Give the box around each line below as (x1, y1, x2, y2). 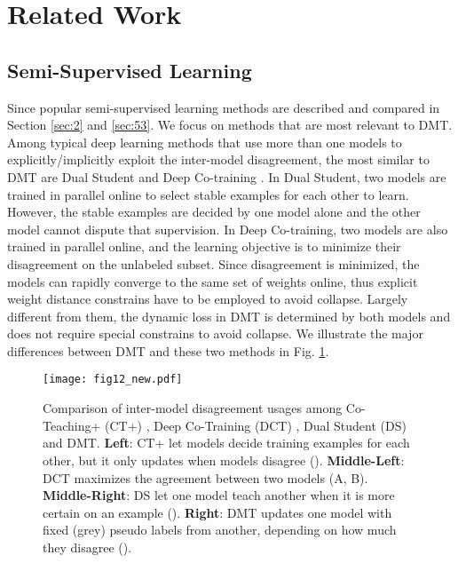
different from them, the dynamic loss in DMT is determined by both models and (7, 306, 451, 325)
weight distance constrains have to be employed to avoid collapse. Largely (7, 289, 408, 308)
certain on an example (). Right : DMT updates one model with (43, 503, 392, 521)
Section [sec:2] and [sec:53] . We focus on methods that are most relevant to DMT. (7, 115, 453, 134)
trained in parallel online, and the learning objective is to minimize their (7, 237, 401, 256)
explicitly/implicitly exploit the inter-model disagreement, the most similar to (7, 150, 430, 169)
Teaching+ (43, 416, 101, 434)
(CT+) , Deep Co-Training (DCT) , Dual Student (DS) (104, 416, 407, 434)
